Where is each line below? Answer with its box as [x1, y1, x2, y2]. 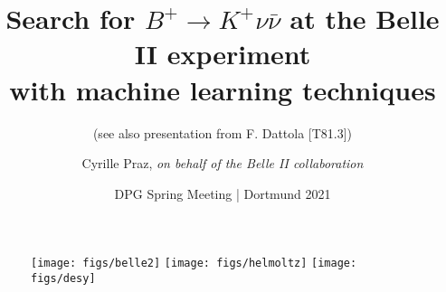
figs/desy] [31, 271, 96, 285]
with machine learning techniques [9, 71, 436, 108]
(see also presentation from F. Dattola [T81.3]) [92, 123, 353, 142]
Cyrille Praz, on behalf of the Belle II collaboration [81, 154, 364, 173]
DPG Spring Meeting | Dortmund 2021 [114, 184, 331, 203]
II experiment [134, 35, 311, 72]
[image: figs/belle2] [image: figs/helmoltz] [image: [31, 257, 357, 270]
